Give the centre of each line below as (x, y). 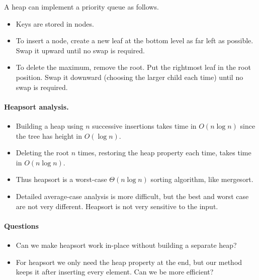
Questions (21, 225)
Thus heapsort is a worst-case (61, 179)
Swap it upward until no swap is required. (80, 50)
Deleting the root (42, 153)
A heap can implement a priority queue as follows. (81, 7)
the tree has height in (49, 135)
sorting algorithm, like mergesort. (202, 179)
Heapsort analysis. (36, 106)
